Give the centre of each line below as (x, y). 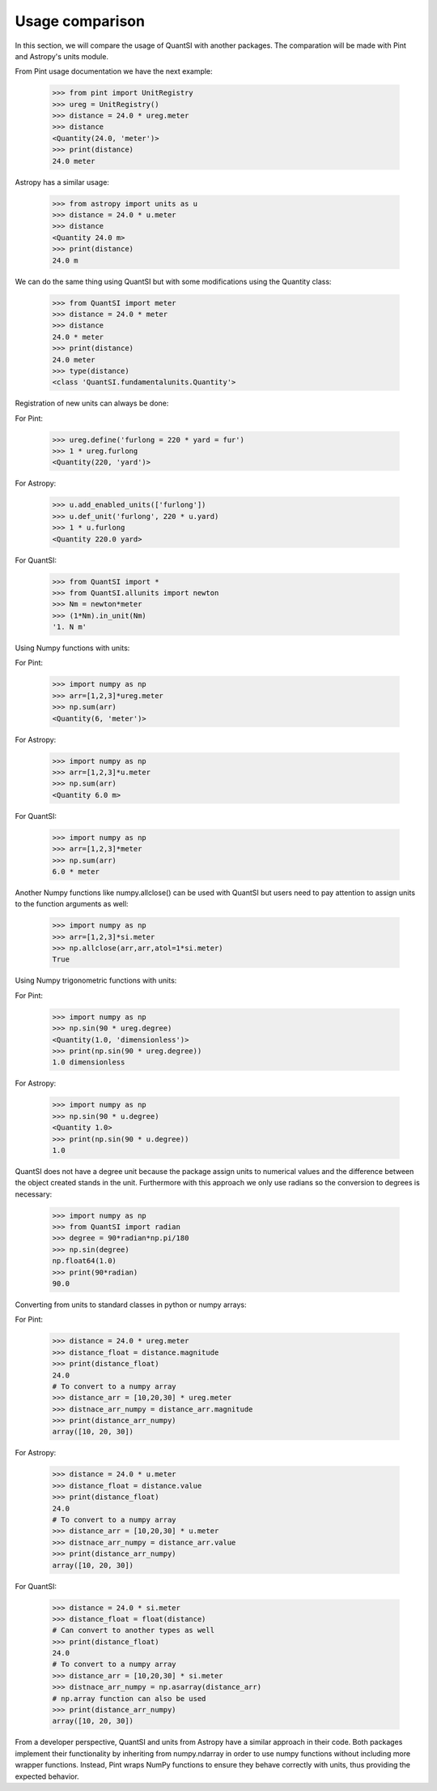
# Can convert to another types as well (133, 1630)
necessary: (34, 1194)
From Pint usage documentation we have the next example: (114, 71)
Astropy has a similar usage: (62, 182)
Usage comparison (80, 21)
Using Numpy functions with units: (72, 648)
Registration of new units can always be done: (92, 403)
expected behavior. (47, 1776)
